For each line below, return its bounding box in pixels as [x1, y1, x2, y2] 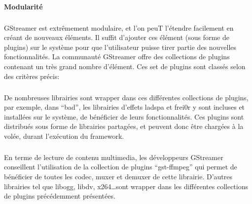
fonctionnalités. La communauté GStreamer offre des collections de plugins [4, 51, 230, 62]
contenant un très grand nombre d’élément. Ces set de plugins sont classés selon [4, 61, 246, 71]
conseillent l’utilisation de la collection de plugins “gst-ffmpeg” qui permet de [4, 162, 237, 172]
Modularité [4, 1, 43, 11]
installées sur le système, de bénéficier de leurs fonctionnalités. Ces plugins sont [4, 111, 244, 122]
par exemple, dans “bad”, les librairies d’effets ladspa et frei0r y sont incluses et [4, 102, 245, 112]
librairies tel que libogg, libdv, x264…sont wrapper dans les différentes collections [4, 181, 248, 191]
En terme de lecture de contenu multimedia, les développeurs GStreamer [4, 152, 223, 162]
